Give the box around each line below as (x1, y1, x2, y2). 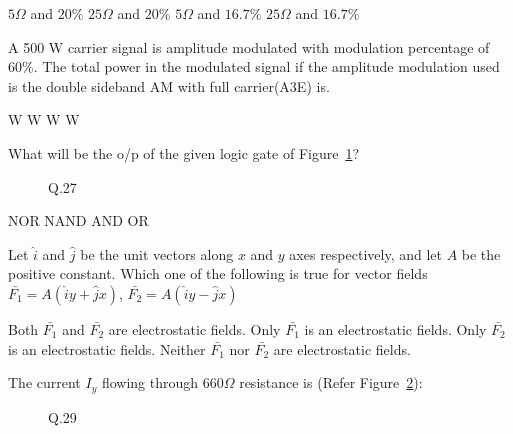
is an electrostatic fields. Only (304, 318, 487, 339)
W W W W (8, 109, 80, 130)
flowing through (101, 372, 199, 393)
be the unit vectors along (80, 243, 234, 264)
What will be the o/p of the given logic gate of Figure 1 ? (8, 142, 360, 163)
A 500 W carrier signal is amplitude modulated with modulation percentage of (8, 36, 490, 57)
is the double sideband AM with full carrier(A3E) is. (8, 75, 330, 96)
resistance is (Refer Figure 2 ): (239, 372, 423, 393)
